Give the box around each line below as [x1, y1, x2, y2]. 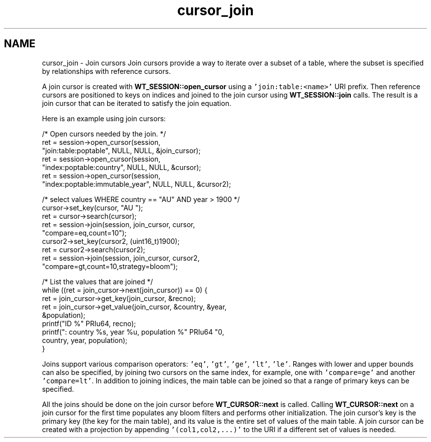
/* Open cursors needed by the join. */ [42, 129, 166, 138]
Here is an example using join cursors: [42, 114, 166, 123]
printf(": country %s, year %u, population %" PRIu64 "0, [42, 327, 224, 336]
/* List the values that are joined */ [42, 277, 153, 286]
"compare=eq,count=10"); [42, 228, 127, 237]
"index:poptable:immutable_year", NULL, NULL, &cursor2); [42, 179, 231, 188]
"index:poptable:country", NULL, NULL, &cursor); [42, 163, 201, 171]
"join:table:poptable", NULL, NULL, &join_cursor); [42, 146, 201, 155]
